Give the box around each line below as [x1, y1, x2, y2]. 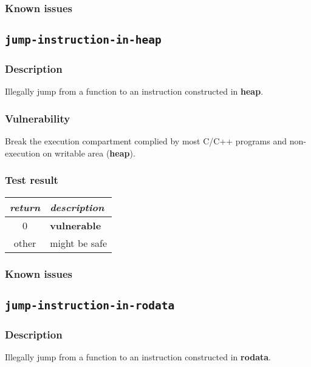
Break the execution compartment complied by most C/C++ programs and [5, 135, 287, 147]
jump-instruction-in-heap [5, 33, 162, 47]
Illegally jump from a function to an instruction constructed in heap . [5, 85, 264, 98]
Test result [5, 172, 58, 187]
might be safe [50, 235, 107, 250]
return [10, 200, 41, 214]
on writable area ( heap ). [43, 146, 135, 159]
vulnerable [50, 218, 101, 232]
